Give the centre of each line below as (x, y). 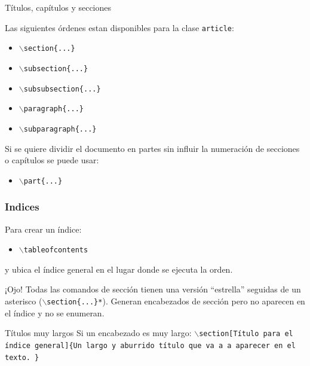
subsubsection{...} (62, 89)
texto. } (22, 357)
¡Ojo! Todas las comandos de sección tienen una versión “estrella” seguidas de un (153, 289)
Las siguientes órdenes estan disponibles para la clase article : (119, 27)
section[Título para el (246, 334)
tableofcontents (56, 250)
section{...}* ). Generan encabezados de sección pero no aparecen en (176, 301)
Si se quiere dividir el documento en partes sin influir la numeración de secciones (152, 148)
